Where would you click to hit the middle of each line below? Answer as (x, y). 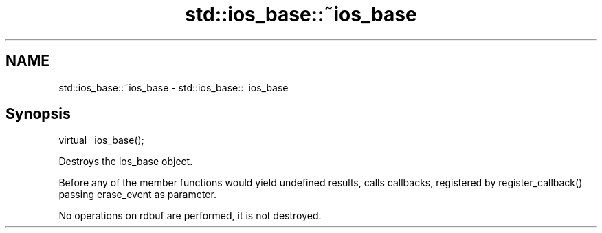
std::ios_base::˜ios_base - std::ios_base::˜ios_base (174, 87)
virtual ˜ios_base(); (101, 140)
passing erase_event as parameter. (137, 195)
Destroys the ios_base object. (126, 162)
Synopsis (38, 114)
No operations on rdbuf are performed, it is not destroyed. (190, 216)
